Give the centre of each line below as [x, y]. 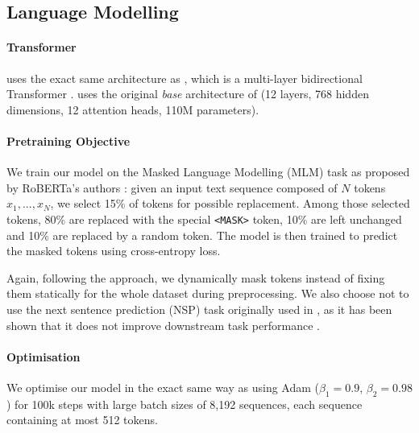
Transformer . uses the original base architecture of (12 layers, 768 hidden [188, 94]
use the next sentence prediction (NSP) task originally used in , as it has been [199, 309]
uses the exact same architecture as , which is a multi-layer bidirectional [185, 78]
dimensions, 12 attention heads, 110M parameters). [133, 109]
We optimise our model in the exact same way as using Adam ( [163, 387]
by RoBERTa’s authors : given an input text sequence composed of [172, 187]
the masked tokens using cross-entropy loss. [114, 251]
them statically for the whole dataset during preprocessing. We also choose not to [208, 293]
